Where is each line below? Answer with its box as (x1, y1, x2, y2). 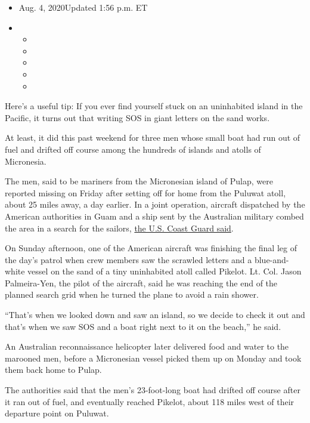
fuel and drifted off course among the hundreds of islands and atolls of (5, 143, 261, 155)
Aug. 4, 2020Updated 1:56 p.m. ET (18, 1, 148, 13)
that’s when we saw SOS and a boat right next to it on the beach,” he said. (5, 320, 281, 332)
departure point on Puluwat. (5, 407, 109, 419)
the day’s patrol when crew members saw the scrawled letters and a (5, 253, 252, 265)
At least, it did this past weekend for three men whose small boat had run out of (5, 131, 300, 144)
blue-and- (254, 253, 289, 265)
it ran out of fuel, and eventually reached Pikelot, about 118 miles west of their (5, 395, 294, 407)
